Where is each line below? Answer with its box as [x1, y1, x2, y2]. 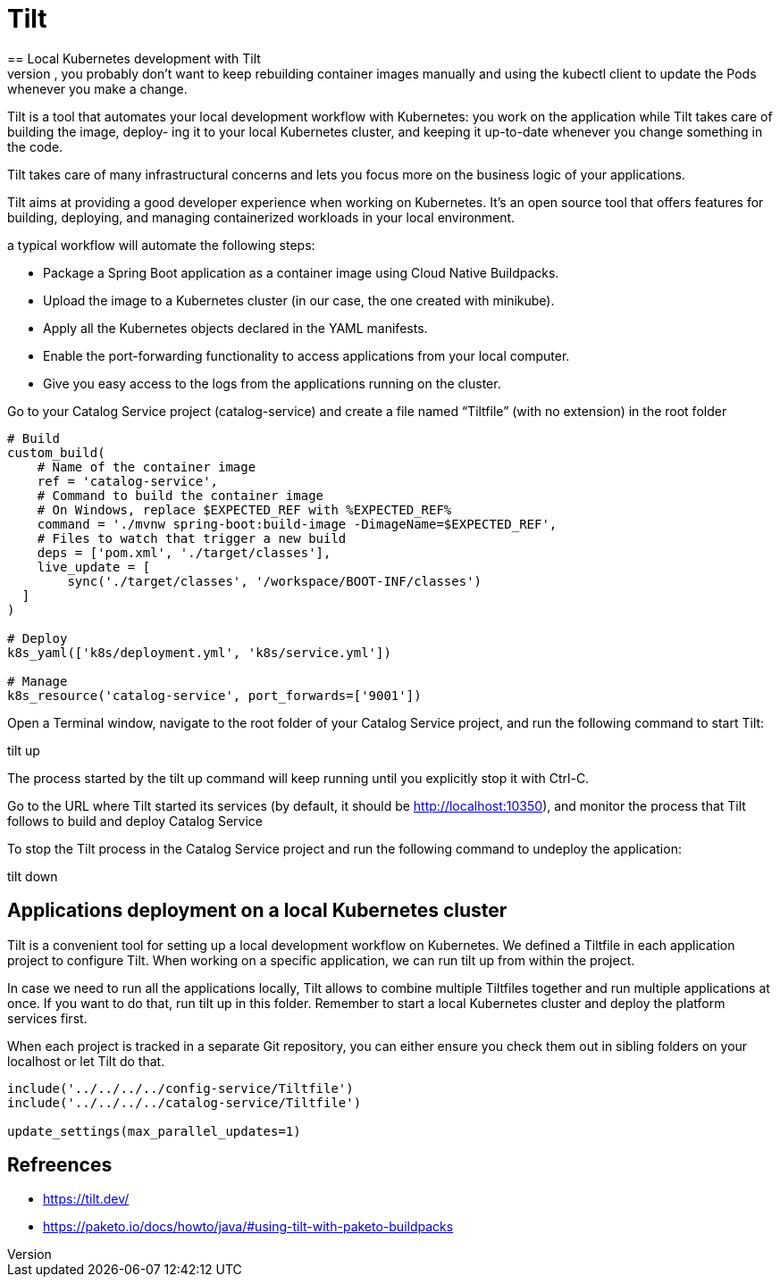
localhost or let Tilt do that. [7, 1053, 165, 1069]
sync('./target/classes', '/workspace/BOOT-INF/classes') [67, 573, 482, 588]
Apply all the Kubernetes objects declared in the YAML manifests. [43, 320, 428, 336]
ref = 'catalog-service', [37, 473, 219, 488]
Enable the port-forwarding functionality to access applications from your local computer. [43, 347, 570, 363]
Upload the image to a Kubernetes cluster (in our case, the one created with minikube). [43, 292, 555, 308]
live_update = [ [37, 559, 151, 574]
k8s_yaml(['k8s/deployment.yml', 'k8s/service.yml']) [7, 645, 391, 660]
